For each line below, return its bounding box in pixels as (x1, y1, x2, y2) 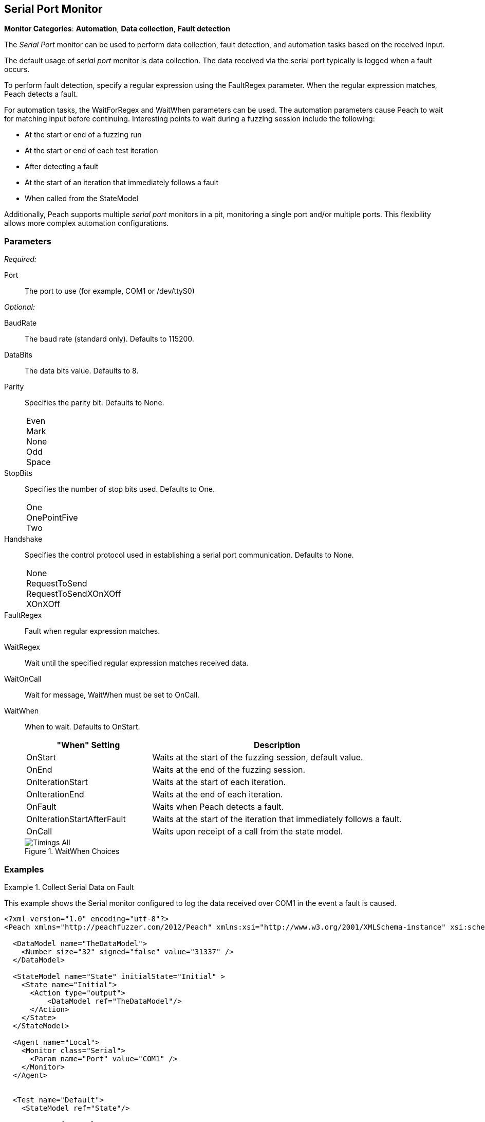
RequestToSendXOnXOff (26, 589, 121, 599)
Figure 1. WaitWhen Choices (25, 847, 120, 856)
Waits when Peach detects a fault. (152, 802, 284, 812)
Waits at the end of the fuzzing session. (152, 764, 306, 775)
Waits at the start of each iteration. (152, 777, 286, 788)
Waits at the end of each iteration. (152, 789, 283, 800)
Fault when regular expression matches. (25, 627, 160, 636)
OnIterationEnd (26, 789, 84, 800)
